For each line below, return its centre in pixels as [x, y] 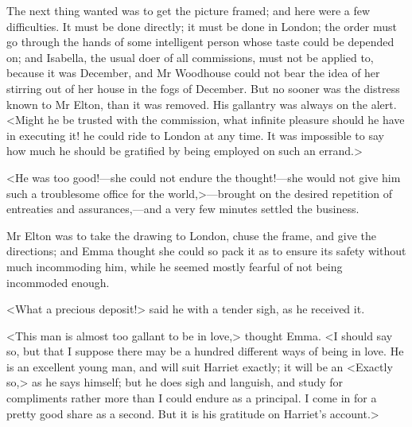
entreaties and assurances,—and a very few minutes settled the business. [183, 209]
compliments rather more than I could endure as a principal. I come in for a [192, 398]
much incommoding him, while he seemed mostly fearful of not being [175, 266]
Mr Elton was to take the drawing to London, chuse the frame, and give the [191, 235]
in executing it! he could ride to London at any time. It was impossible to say [195, 135]
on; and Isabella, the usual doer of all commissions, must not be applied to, [190, 57]
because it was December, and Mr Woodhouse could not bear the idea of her [193, 73]
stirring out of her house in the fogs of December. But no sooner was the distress [203, 88]
